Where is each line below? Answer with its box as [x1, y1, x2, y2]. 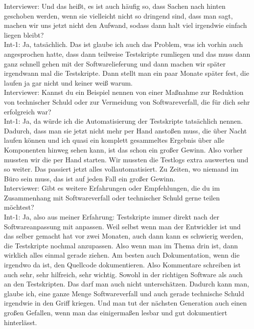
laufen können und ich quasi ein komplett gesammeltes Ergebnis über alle [4, 135, 225, 145]
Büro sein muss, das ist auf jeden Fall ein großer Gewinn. [4, 173, 176, 183]
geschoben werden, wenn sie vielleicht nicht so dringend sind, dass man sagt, [4, 10, 233, 21]
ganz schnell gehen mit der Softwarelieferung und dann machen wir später [4, 58, 226, 68]
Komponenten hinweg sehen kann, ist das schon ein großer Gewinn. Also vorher [4, 144, 243, 154]
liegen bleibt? [4, 29, 44, 40]
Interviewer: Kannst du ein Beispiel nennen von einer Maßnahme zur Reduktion [4, 87, 244, 97]
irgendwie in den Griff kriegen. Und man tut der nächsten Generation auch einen [4, 298, 247, 308]
